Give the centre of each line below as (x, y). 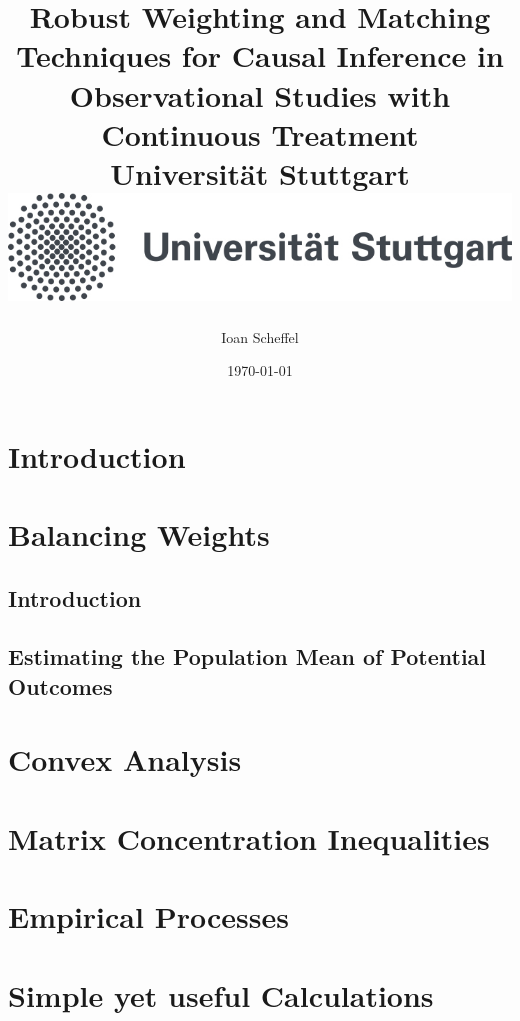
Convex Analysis (125, 759)
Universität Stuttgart (260, 172)
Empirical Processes (148, 916)
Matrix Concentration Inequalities (249, 837)
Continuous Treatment (260, 133)
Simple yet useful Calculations (221, 994)
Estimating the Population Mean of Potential (247, 656)
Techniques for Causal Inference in (260, 55)
